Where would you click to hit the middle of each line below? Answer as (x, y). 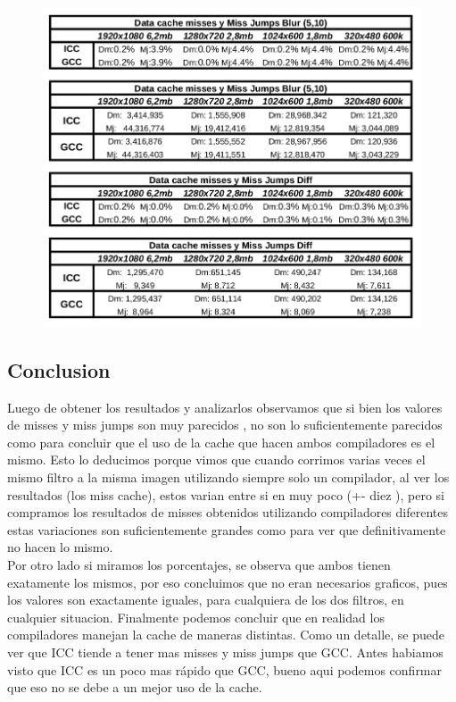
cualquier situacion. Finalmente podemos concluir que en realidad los (196, 617)
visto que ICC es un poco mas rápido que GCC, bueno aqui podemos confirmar (225, 669)
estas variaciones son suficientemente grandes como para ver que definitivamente (227, 529)
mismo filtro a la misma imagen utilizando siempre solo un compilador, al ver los (228, 476)
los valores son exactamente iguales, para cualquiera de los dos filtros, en (206, 600)
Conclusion (59, 369)
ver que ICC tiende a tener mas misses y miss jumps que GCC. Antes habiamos (225, 652)
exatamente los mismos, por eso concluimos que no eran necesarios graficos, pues (228, 582)
